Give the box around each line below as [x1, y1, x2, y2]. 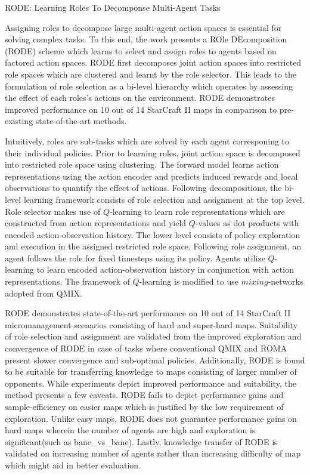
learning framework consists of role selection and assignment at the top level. [23, 193, 305, 205]
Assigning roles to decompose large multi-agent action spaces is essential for [5, 21, 282, 33]
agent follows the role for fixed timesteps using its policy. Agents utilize [5, 251, 265, 264]
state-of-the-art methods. [35, 115, 127, 127]
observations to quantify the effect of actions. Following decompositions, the [5, 181, 282, 194]
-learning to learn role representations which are [109, 205, 285, 217]
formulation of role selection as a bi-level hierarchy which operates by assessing [5, 79, 293, 92]
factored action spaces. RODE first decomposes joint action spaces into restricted [5, 56, 302, 69]
